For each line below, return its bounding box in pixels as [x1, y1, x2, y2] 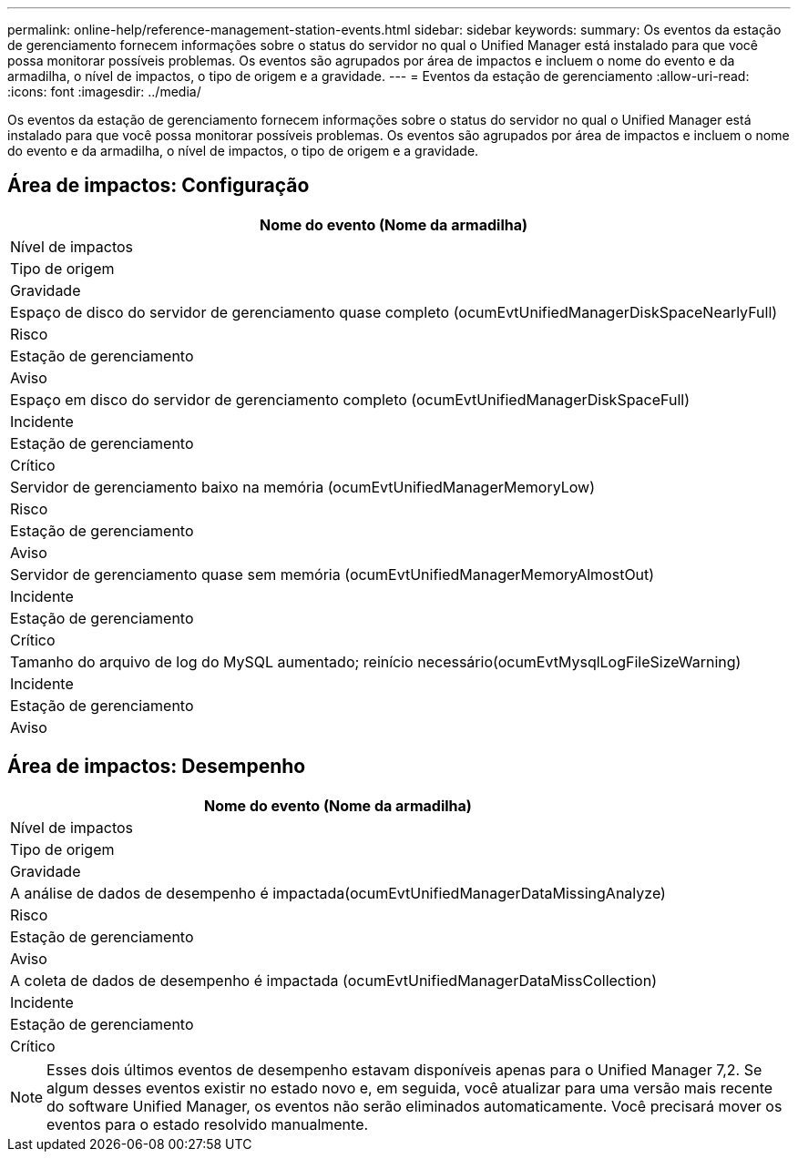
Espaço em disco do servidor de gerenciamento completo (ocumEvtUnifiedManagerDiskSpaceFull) [10, 390, 691, 409]
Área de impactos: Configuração [7, 174, 310, 198]
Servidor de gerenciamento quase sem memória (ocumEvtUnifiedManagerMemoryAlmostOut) [10, 564, 655, 584]
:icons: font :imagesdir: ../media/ [7, 84, 201, 99]
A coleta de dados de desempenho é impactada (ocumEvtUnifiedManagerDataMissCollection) [10, 971, 657, 990]
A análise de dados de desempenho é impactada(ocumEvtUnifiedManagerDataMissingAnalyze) [10, 883, 666, 902]
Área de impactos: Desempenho [7, 755, 306, 778]
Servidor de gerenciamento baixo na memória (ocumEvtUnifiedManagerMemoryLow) [10, 477, 596, 496]
